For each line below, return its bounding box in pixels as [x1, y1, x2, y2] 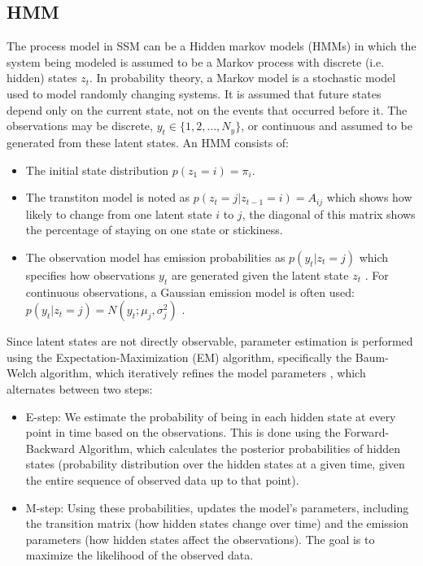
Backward [25, 439, 75, 456]
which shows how [326, 189, 412, 206]
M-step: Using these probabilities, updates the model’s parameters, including [25, 499, 409, 516]
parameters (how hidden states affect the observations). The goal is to [25, 530, 375, 547]
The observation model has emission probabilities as [25, 248, 286, 265]
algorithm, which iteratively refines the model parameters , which [40, 364, 366, 381]
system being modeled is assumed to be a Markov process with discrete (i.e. [7, 53, 385, 70]
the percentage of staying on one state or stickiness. [25, 221, 283, 238]
